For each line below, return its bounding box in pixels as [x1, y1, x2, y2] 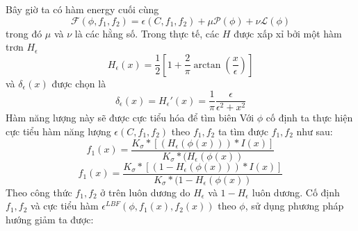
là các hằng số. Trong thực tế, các [74, 26, 220, 40]
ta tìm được [218, 124, 268, 139]
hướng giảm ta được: [6, 212, 94, 226]
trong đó [6, 26, 42, 40]
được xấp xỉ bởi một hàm [234, 26, 342, 40]
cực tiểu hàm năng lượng [6, 124, 111, 139]
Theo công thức [6, 185, 72, 199]
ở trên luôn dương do [100, 185, 190, 199]
